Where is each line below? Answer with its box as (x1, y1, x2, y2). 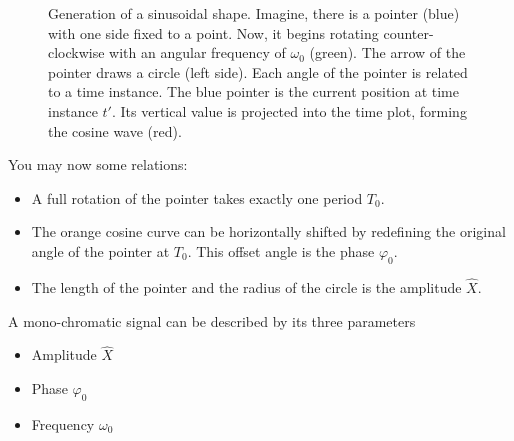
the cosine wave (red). (48, 120, 182, 141)
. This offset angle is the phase (187, 240, 375, 261)
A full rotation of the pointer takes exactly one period (31, 187, 363, 208)
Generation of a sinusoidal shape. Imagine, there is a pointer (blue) (48, 3, 460, 23)
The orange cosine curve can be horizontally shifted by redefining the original (31, 221, 506, 242)
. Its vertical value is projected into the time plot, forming (111, 100, 467, 121)
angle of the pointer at (31, 240, 170, 261)
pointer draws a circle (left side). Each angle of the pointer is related (48, 61, 468, 82)
